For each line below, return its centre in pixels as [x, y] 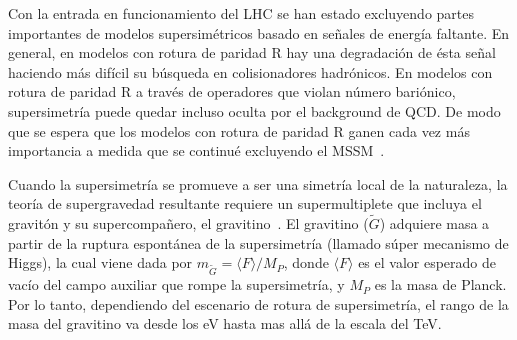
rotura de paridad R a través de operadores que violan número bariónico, [232, 91]
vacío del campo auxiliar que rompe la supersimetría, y [176, 284]
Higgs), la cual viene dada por [100, 262]
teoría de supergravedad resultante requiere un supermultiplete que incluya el [245, 203]
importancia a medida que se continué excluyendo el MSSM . [196, 150]
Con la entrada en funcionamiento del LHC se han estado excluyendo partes [241, 13]
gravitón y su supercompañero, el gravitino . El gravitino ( [188, 223]
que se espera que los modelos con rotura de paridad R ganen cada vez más [239, 130]
